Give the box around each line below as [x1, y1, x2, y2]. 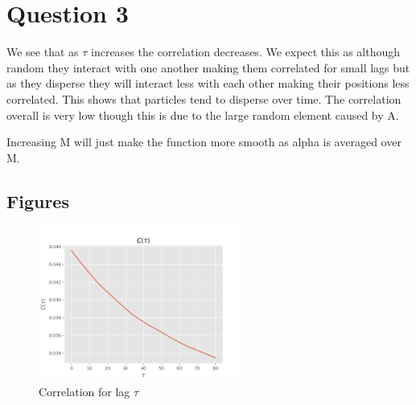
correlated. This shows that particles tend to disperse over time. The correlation [6, 90, 402, 107]
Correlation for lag [39, 382, 130, 399]
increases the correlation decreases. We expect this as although [91, 43, 401, 60]
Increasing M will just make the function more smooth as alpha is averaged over [6, 133, 402, 150]
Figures [6, 188, 69, 213]
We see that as [6, 43, 79, 60]
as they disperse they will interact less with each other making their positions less [6, 75, 410, 92]
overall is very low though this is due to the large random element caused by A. [6, 106, 399, 123]
